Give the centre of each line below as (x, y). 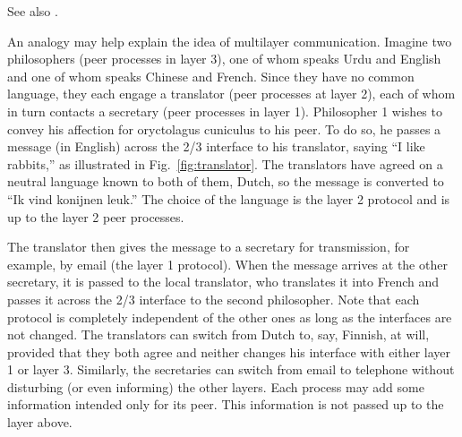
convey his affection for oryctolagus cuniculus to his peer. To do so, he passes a (224, 129)
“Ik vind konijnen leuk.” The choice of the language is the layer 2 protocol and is (229, 198)
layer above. (40, 422)
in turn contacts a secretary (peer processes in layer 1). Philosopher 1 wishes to (225, 111)
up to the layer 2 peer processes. (96, 216)
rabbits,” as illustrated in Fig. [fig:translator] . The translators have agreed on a (225, 163)
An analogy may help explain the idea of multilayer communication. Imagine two (230, 41)
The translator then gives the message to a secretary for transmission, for (209, 247)
